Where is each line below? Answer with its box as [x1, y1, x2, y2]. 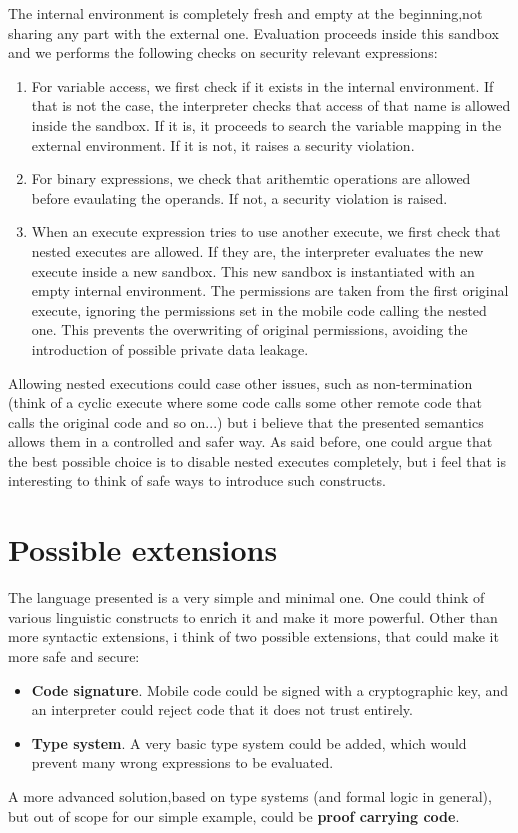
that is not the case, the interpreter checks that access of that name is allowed [31, 95, 511, 116]
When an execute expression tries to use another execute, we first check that [31, 221, 501, 242]
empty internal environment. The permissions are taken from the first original [31, 280, 509, 301]
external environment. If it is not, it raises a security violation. [31, 134, 415, 155]
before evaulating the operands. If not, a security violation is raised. [31, 187, 448, 208]
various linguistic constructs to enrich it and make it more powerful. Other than [8, 606, 498, 627]
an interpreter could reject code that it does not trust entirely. [31, 699, 413, 720]
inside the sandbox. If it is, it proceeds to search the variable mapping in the [31, 114, 502, 135]
